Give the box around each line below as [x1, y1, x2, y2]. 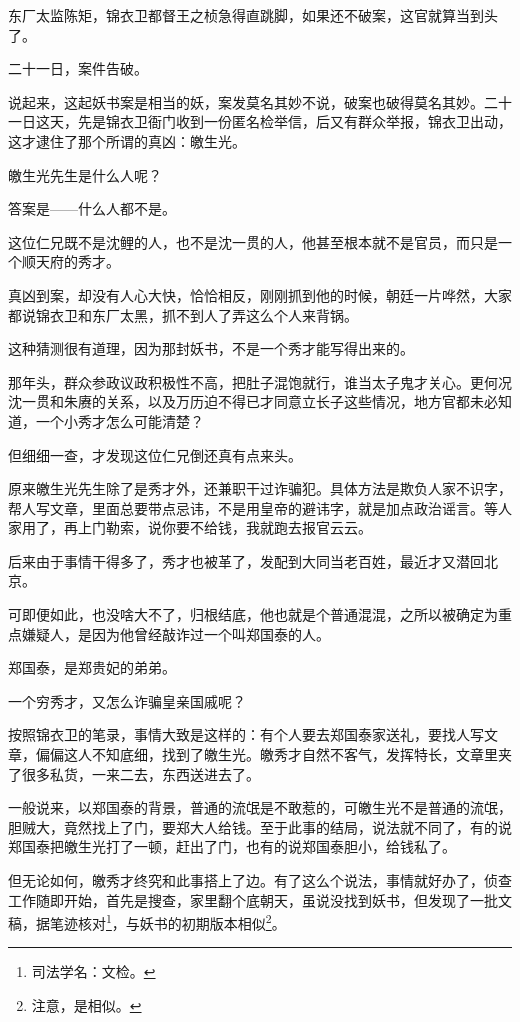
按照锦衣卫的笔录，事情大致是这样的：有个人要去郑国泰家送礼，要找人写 [8, 724, 484, 745]
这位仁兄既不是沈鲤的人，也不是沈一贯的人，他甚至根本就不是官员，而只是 [8, 231, 498, 252]
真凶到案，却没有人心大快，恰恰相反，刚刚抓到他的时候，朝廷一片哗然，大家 [8, 284, 512, 305]
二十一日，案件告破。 [8, 58, 148, 79]
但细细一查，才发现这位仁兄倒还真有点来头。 [8, 444, 302, 465]
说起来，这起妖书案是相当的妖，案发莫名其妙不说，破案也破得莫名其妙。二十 [8, 91, 512, 112]
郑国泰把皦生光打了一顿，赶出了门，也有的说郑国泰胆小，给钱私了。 [8, 836, 456, 857]
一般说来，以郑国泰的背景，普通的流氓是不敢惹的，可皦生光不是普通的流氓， [8, 797, 512, 818]
